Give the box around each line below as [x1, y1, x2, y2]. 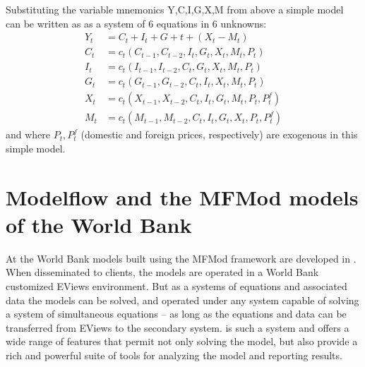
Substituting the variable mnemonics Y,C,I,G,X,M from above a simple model [6, 2, 344, 16]
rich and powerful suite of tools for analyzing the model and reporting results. [6, 348, 342, 363]
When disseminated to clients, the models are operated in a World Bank [6, 265, 319, 279]
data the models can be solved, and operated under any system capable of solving [6, 292, 359, 307]
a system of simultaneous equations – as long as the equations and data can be [6, 306, 347, 321]
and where [6, 127, 51, 142]
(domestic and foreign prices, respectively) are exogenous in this [80, 127, 358, 142]
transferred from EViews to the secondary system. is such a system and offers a [6, 320, 349, 335]
